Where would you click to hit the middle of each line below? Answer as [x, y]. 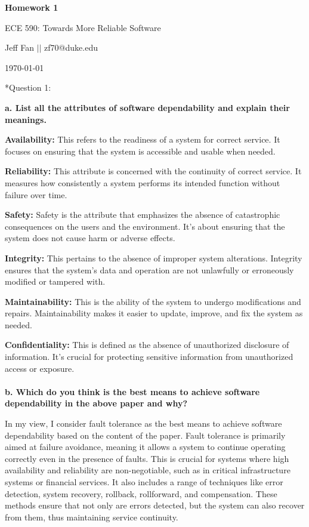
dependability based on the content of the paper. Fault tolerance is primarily [145, 435]
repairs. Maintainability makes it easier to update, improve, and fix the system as [154, 313]
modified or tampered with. [55, 281]
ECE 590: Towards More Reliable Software [83, 27]
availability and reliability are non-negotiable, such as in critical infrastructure [148, 470]
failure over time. [36, 194]
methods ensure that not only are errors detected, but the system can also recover [155, 505]
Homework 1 [32, 7]
